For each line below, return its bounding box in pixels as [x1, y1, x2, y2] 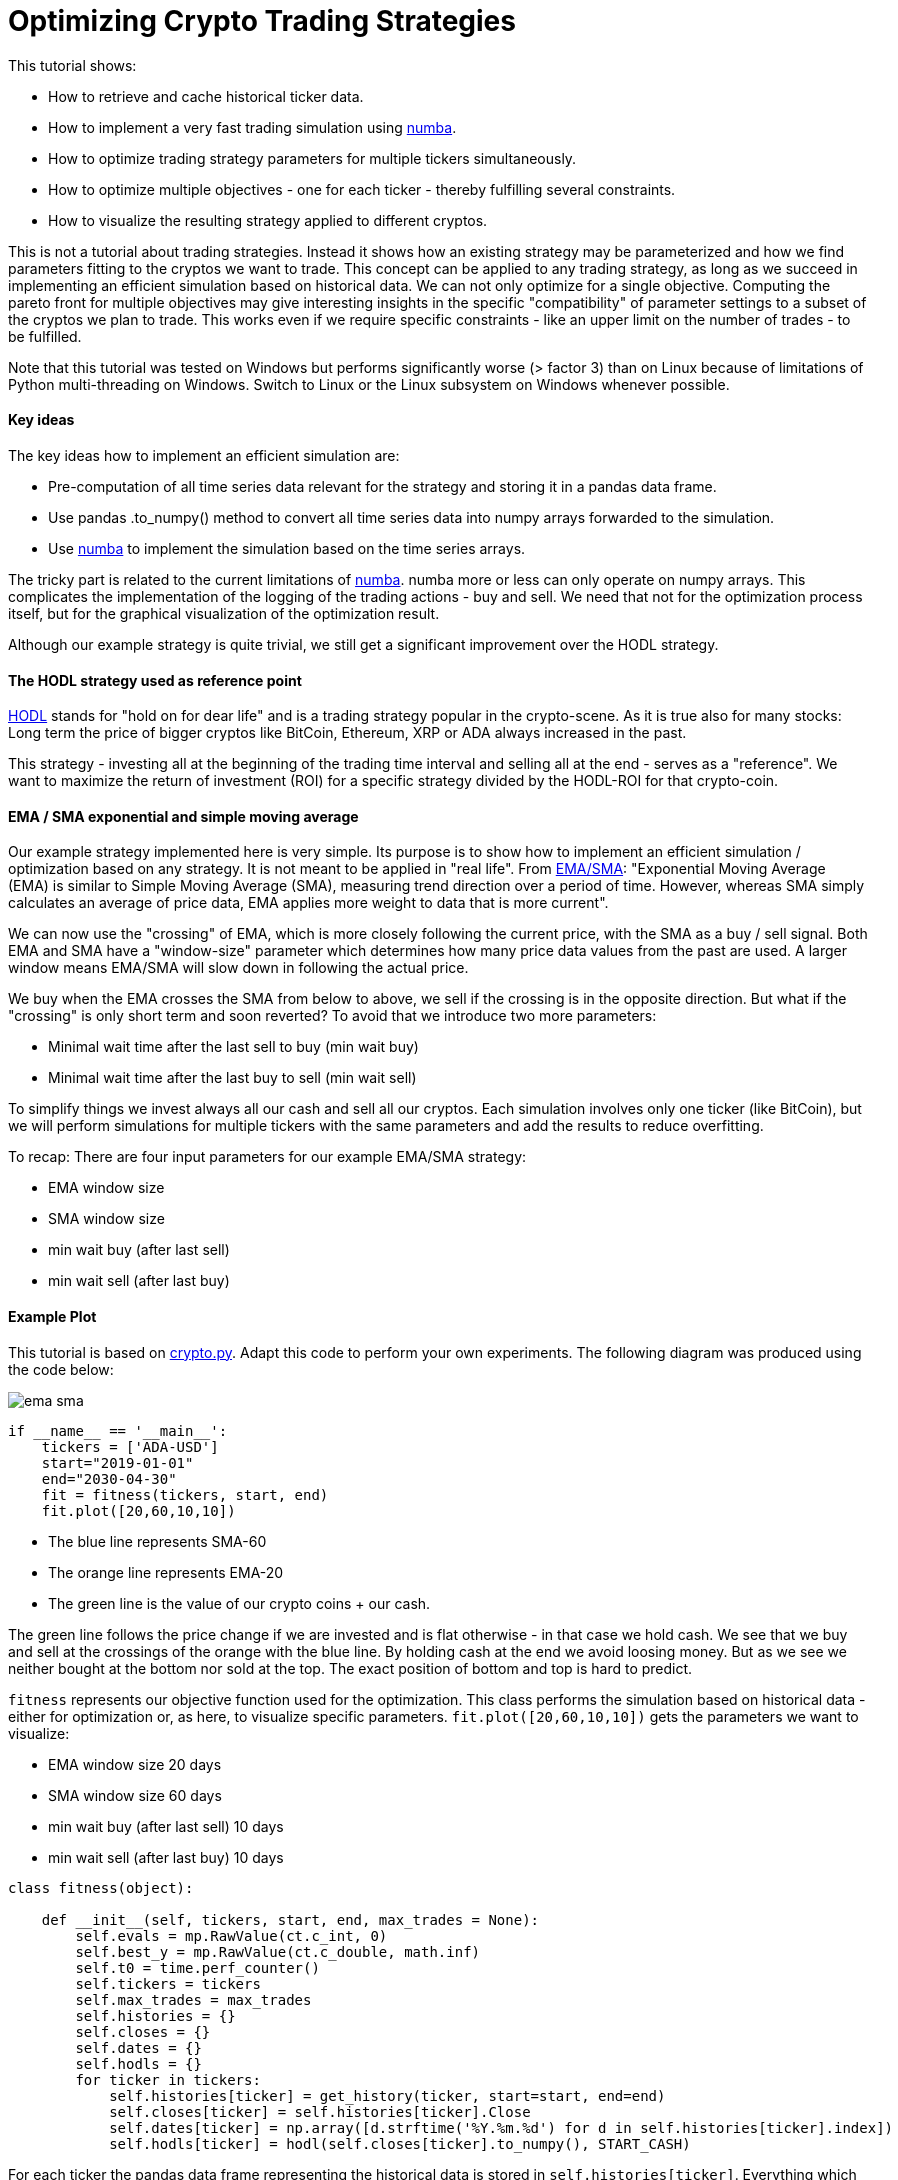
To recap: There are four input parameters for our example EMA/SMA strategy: [8, 1148, 527, 1166]
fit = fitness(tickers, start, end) [41, 1486, 329, 1503]
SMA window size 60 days [48, 1786, 222, 1804]
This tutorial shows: [8, 56, 137, 74]
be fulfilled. [8, 327, 82, 345]
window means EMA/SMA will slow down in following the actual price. [8, 959, 469, 977]
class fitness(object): [8, 1879, 194, 1896]
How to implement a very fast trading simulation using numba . [48, 118, 457, 136]
